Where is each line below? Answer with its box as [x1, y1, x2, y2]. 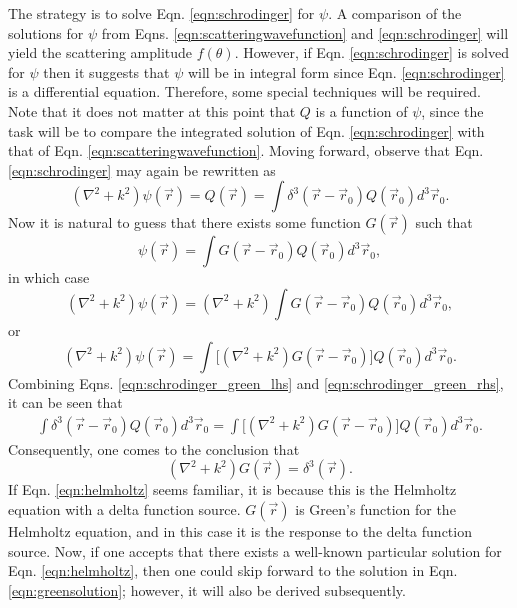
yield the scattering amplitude [8, 42, 193, 63]
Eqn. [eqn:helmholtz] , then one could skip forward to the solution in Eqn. [8, 560, 458, 581]
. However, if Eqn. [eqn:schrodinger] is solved [234, 42, 510, 63]
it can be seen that [8, 392, 123, 413]
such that [415, 212, 473, 233]
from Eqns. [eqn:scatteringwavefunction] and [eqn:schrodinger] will [101, 22, 509, 43]
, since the [421, 100, 484, 121]
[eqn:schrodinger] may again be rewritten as [8, 159, 276, 180]
